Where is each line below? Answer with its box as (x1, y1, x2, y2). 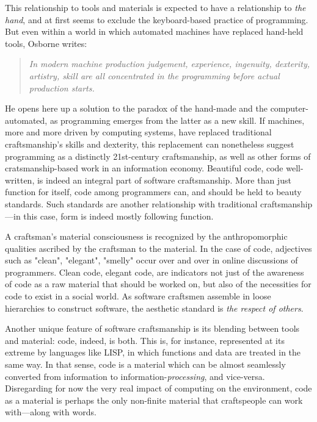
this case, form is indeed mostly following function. (23, 209, 214, 222)
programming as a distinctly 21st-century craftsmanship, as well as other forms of (5, 149, 311, 162)
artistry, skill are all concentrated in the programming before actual (29, 69, 280, 82)
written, (5, 173, 35, 186)
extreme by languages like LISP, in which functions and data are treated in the (5, 346, 301, 359)
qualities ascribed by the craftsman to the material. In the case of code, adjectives (5, 241, 312, 254)
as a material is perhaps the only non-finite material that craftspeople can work (5, 393, 303, 406)
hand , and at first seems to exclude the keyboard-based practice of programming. (5, 13, 308, 26)
